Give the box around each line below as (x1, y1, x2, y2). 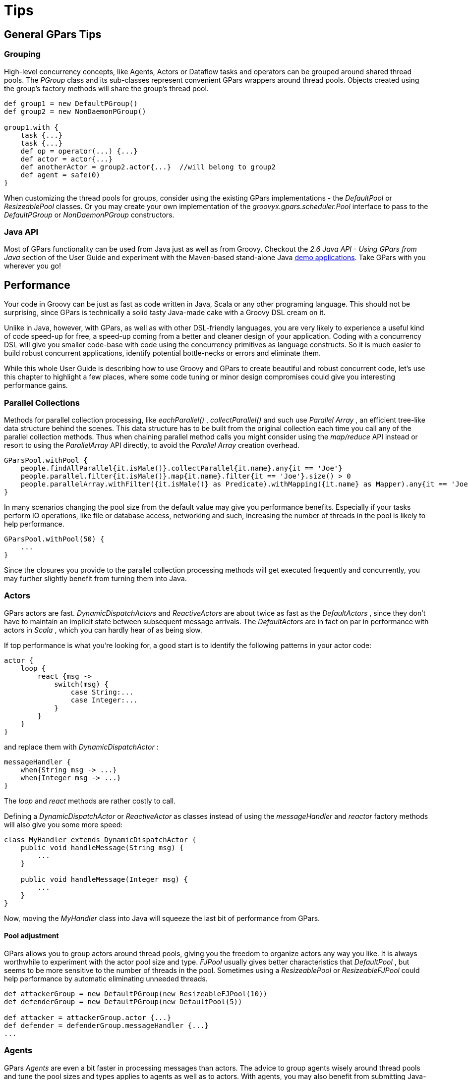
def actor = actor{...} (20, 155, 113, 163)
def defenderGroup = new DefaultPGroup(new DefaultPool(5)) (4, 997, 242, 1006)
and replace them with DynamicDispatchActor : (4, 742, 159, 751)
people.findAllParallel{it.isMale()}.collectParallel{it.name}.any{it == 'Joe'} (20, 464, 343, 472)
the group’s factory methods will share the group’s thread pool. (4, 84, 209, 93)
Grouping (4, 49, 41, 59)
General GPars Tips (4, 28, 102, 41)
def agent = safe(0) (20, 170, 100, 179)
